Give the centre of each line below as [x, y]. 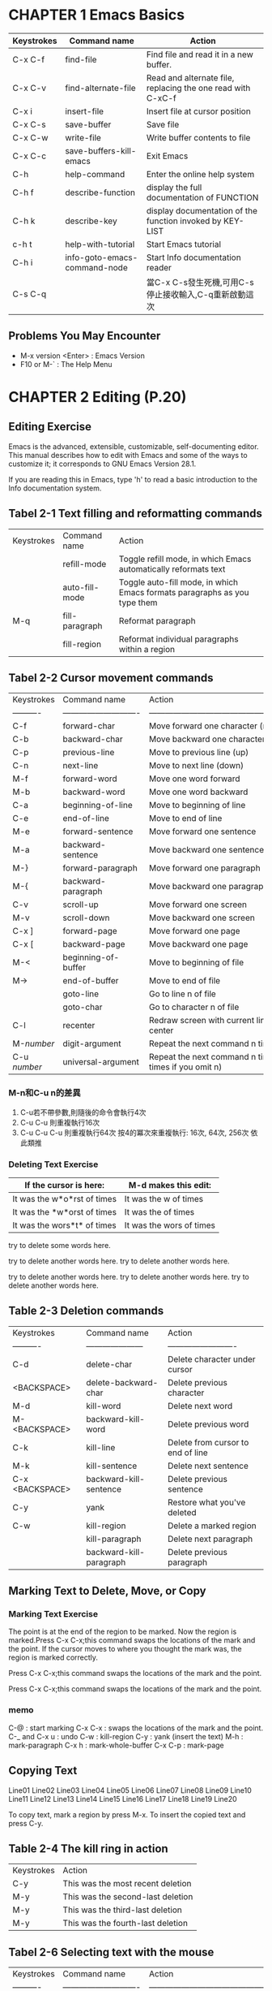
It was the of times [159, 1211]
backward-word [94, 792]
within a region [147, 649]
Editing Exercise [50, 427]
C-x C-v [30, 88]
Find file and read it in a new [200, 54]
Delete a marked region [212, 1526]
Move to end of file [185, 981]
